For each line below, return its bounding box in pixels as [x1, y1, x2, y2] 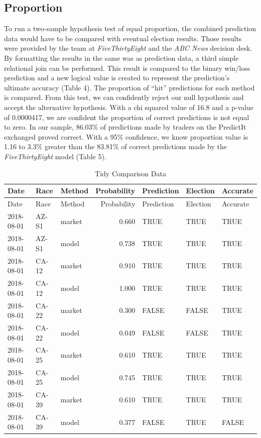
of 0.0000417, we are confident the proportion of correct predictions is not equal [4, 112, 249, 122]
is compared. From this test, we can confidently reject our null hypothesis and [4, 92, 244, 102]
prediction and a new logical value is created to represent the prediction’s [4, 72, 230, 83]
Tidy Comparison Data [95, 168, 166, 178]
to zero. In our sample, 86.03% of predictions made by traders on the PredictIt [4, 122, 246, 132]
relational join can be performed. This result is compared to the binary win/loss [4, 62, 250, 73]
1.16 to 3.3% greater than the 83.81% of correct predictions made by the [4, 141, 227, 152]
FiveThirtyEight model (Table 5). [4, 151, 106, 161]
